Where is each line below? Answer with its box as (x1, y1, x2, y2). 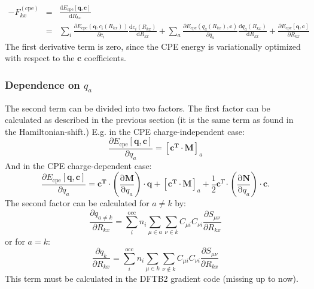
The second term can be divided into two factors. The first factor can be (5, 101, 270, 114)
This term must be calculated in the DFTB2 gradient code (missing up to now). (5, 272, 298, 285)
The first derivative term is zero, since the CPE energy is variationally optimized (5, 40, 301, 52)
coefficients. (84, 52, 126, 64)
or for (5, 234, 25, 247)
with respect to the (5, 52, 75, 64)
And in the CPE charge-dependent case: (5, 159, 152, 171)
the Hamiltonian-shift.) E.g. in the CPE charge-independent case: (5, 125, 245, 137)
